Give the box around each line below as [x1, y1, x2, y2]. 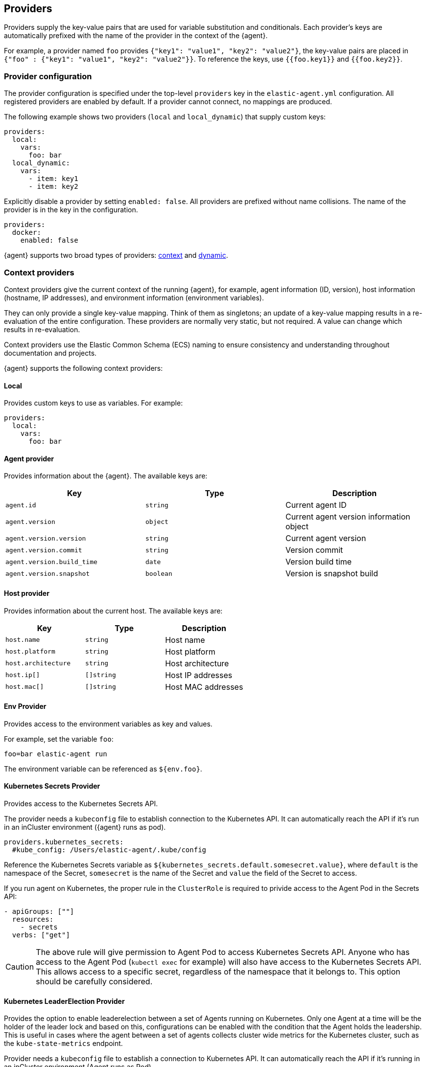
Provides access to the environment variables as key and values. [4, 719, 213, 728]
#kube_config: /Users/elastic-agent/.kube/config [12, 846, 207, 854]
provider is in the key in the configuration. [4, 205, 138, 214]
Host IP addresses [165, 670, 233, 680]
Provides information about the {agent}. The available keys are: [4, 472, 208, 480]
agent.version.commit [5, 546, 82, 554]
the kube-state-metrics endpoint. [4, 1039, 123, 1048]
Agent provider [4, 454, 54, 463]
